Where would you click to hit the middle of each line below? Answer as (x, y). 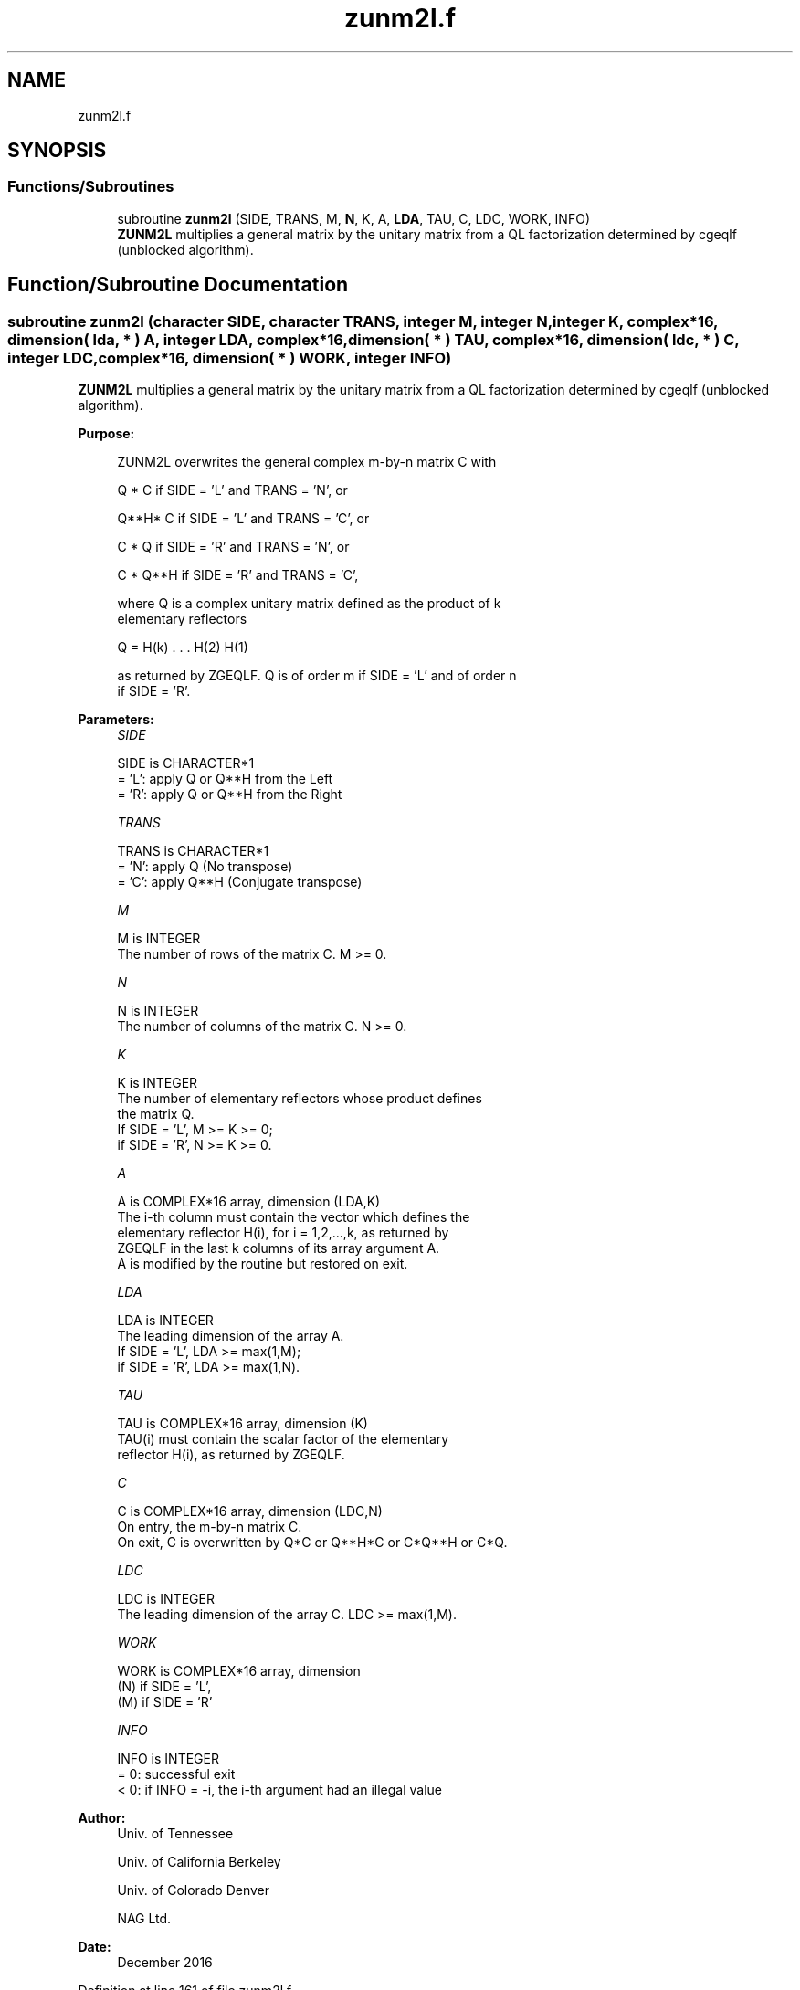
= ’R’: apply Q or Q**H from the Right (230, 795)
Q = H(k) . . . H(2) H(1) (183, 648)
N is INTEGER (158, 1011)
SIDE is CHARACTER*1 (186, 763)
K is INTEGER (158, 1083)
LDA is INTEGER (165, 1321)
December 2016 (165, 1963)
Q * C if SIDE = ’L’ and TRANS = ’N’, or (232, 490)
